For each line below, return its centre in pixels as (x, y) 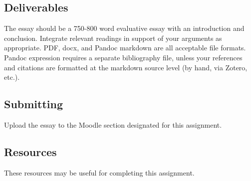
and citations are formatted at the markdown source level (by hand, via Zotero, (126, 67)
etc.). (12, 77)
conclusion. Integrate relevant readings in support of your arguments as (113, 38)
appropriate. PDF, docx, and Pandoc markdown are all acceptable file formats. (125, 48)
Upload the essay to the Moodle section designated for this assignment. (113, 124)
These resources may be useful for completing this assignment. (99, 172)
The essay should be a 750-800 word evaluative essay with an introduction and (124, 28)
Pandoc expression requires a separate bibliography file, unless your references (123, 57)
